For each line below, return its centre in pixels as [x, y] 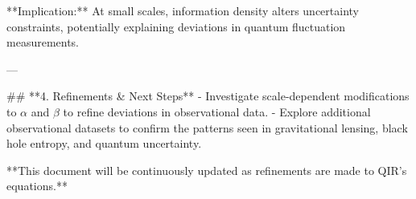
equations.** [37, 186]
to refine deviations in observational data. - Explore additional [217, 111]
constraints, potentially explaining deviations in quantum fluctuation [176, 26]
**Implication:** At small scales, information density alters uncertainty [183, 10]
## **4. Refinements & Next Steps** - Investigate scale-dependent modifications [208, 96]
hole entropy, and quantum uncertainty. [104, 143]
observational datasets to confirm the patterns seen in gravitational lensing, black [207, 127]
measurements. [43, 42]
